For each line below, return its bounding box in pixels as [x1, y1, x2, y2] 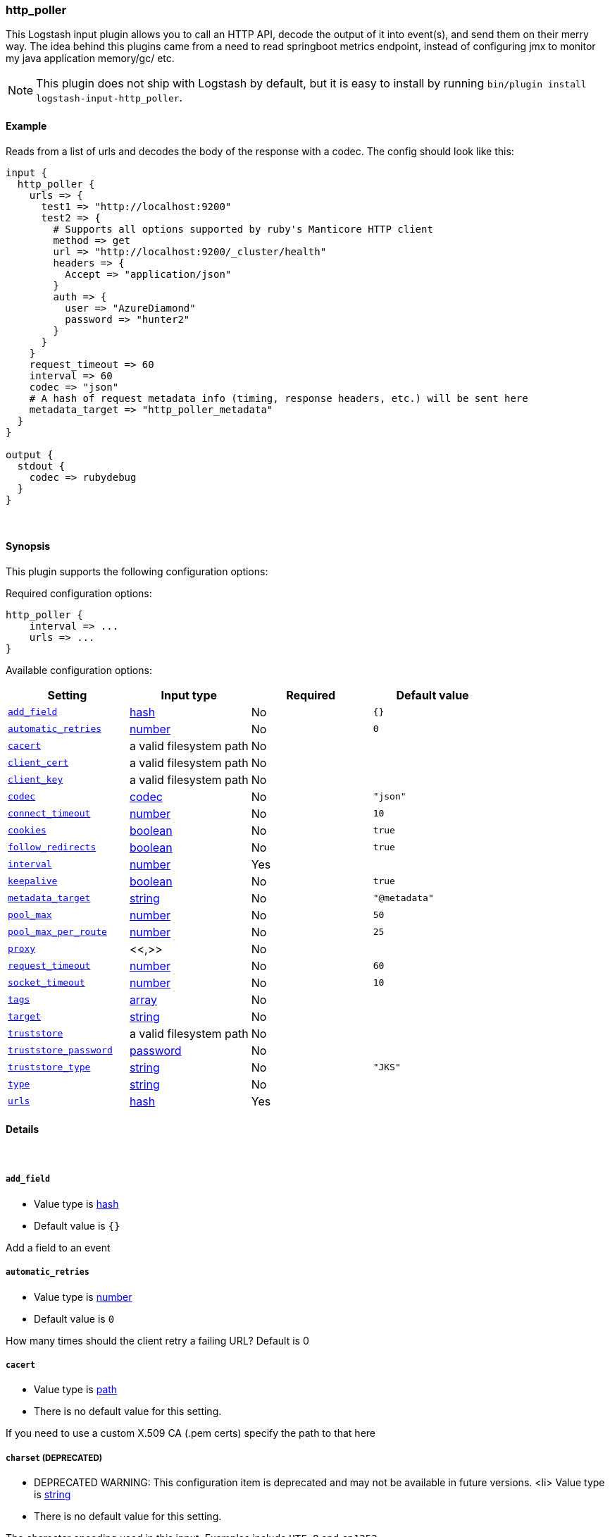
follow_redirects [8, 842, 97, 853]
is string [34, 1488, 71, 1501]
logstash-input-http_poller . [36, 90, 183, 105]
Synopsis [6, 540, 51, 553]
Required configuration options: [6, 587, 152, 599]
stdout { [17, 460, 66, 472]
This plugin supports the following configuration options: [6, 565, 268, 577]
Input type [161, 687, 218, 702]
